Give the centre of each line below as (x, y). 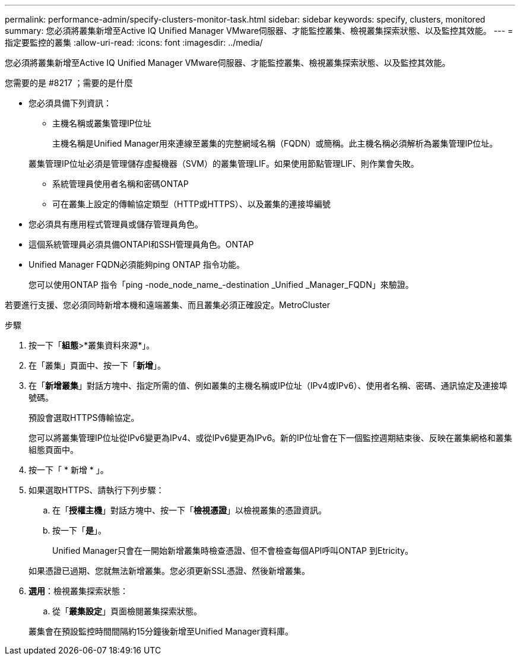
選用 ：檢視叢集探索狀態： (78, 591)
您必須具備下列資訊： (70, 103)
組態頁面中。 (53, 450)
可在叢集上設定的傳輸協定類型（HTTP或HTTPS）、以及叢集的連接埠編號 (191, 204)
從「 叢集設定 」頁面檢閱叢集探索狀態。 (127, 611)
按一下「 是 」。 (79, 530)
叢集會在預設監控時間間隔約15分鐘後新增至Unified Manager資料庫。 (161, 631)
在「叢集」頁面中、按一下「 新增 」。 (97, 365)
